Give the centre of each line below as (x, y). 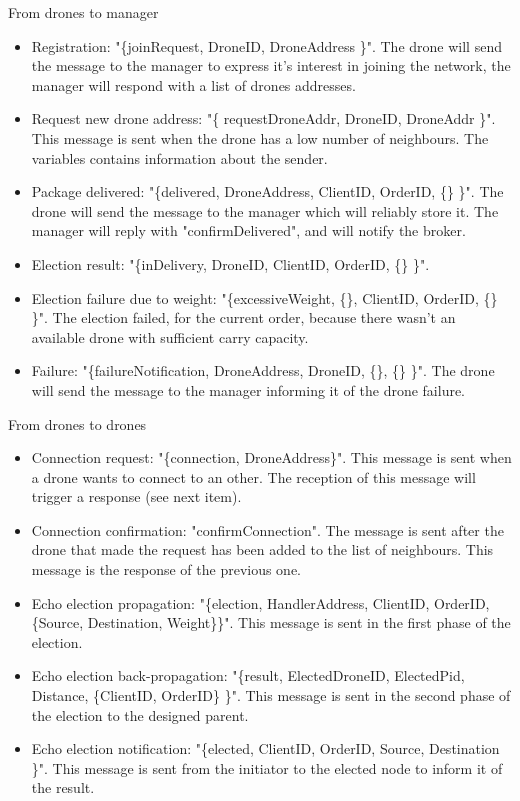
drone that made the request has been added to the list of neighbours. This (262, 549)
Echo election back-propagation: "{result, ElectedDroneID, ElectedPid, (248, 675)
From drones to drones (77, 423)
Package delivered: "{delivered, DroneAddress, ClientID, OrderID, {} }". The (267, 191)
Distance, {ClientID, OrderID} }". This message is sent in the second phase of (271, 695)
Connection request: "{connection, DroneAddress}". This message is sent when (271, 457)
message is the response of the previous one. (166, 569)
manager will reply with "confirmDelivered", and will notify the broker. (248, 230)
